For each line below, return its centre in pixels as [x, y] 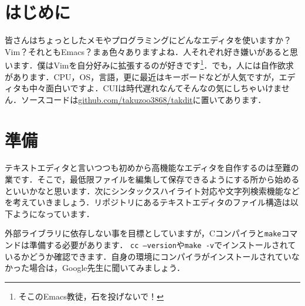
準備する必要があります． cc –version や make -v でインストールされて [162, 245]
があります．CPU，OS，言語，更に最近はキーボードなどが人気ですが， [142, 76]
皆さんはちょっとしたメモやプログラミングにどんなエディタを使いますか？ [148, 40]
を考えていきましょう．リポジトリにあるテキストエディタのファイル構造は [148, 202]
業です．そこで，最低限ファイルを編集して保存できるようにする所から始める [152, 179]
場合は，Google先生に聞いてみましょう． [107, 268]
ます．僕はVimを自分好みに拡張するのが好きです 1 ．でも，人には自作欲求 [153, 64]
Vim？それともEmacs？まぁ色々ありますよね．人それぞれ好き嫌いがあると [147, 51]
